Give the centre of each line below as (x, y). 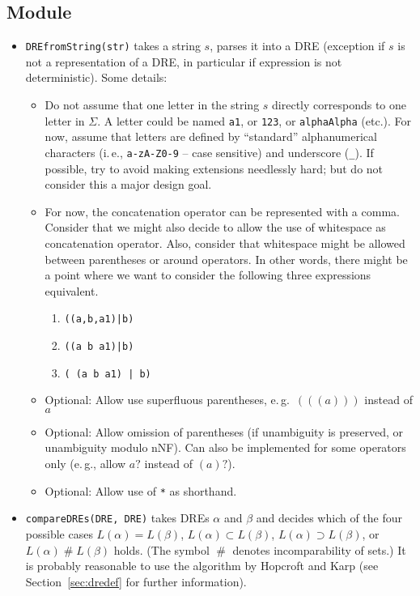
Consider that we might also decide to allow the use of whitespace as (215, 227)
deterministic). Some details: (96, 77)
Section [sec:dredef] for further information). (136, 581)
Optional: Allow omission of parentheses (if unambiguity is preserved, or (224, 431)
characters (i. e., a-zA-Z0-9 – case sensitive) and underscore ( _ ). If (209, 152)
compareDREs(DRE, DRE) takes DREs (117, 518)
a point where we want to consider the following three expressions (208, 275)
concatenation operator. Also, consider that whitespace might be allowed (225, 243)
